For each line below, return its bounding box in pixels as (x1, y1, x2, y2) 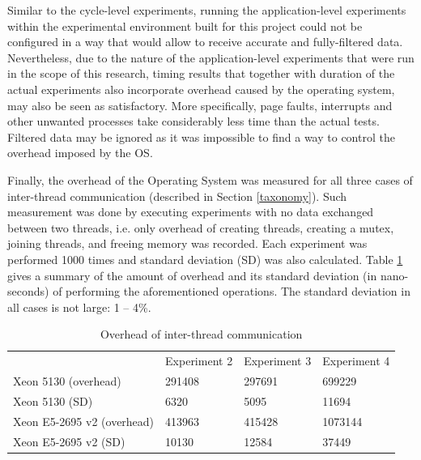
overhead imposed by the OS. (7, 144, 153, 161)
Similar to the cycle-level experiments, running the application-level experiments (7, 2, 406, 18)
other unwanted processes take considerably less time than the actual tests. (7, 113, 380, 130)
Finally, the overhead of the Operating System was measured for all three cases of (7, 171, 413, 188)
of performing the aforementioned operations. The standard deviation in (53, 283, 410, 300)
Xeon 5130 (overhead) (13, 372, 121, 389)
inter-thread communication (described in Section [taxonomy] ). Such (7, 187, 347, 204)
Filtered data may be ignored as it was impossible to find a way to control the (7, 128, 395, 145)
